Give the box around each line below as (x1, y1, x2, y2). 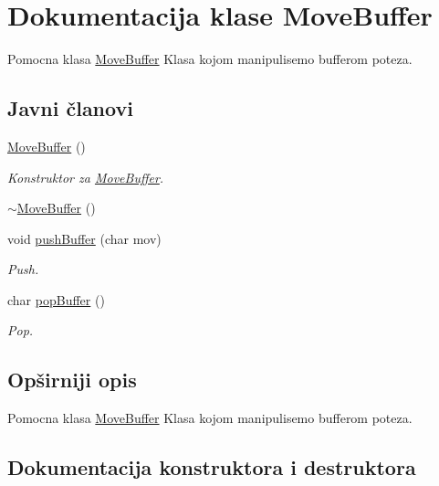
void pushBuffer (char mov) (7, 228, 162, 248)
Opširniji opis (7, 365, 137, 394)
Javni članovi (7, 94, 133, 122)
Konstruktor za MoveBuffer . (7, 167, 164, 186)
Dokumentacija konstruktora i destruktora (7, 453, 416, 481)
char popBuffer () (7, 290, 105, 309)
